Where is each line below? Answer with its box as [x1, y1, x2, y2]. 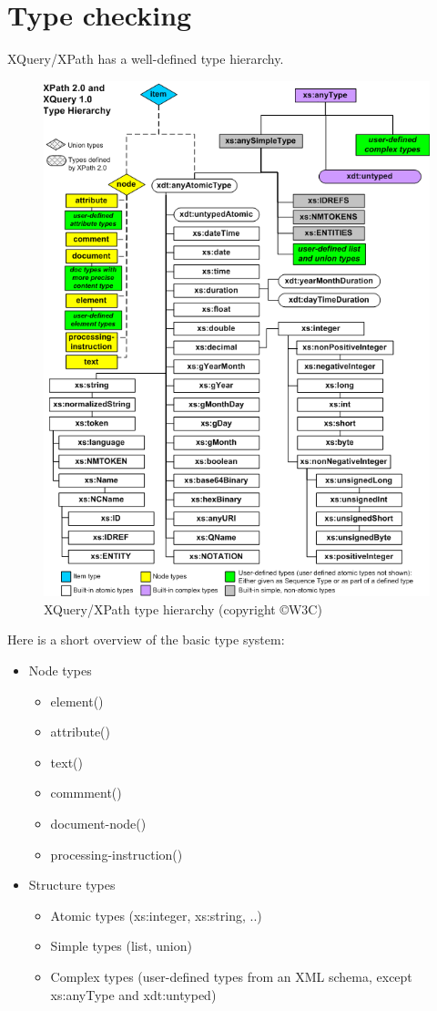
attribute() [50, 722, 110, 741]
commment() [50, 783, 122, 802]
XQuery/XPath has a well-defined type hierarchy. [7, 49, 284, 68]
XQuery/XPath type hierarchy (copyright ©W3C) [44, 599, 322, 618]
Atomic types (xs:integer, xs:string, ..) [50, 905, 262, 924]
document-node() [50, 814, 147, 833]
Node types [28, 661, 92, 680]
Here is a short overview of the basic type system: [7, 630, 285, 649]
